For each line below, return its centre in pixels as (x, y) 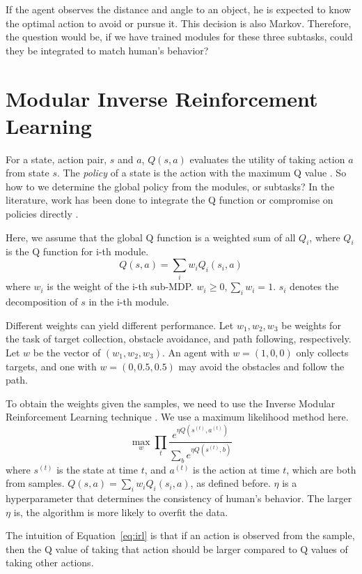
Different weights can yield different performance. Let (120, 325)
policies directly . (42, 214)
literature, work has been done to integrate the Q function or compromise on (170, 200)
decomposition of (42, 302)
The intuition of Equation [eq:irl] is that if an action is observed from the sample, (180, 535)
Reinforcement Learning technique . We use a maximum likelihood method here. (177, 417)
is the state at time (97, 469)
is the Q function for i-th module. (77, 251)
